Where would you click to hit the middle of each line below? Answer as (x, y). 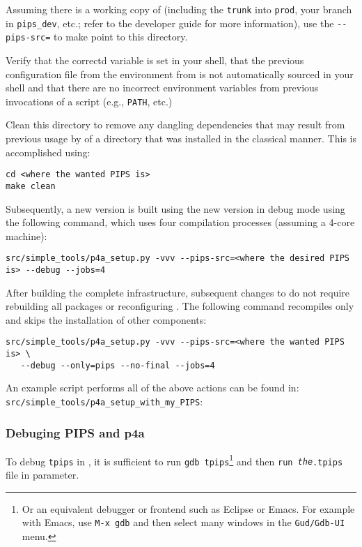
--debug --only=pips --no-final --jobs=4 (118, 365)
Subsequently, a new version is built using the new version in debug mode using (175, 208)
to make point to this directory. (121, 37)
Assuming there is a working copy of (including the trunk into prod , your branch (179, 9)
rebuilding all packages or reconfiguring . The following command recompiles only (180, 306)
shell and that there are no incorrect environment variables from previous (162, 88)
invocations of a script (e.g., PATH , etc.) (89, 101)
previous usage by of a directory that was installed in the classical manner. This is (181, 138)
